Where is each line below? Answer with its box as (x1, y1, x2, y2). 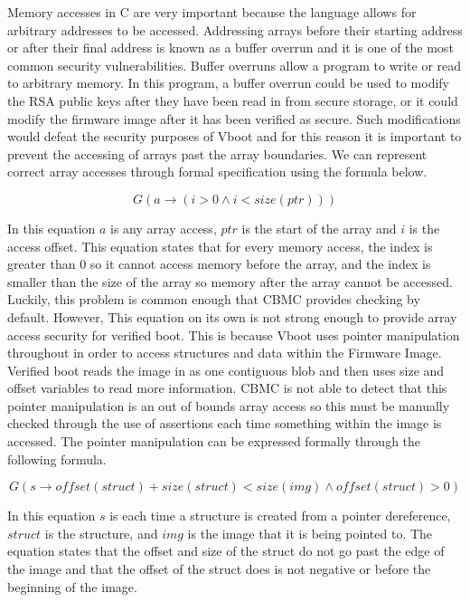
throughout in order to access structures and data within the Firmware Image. (7, 343, 442, 362)
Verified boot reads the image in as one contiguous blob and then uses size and (7, 360, 445, 379)
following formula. (7, 449, 107, 468)
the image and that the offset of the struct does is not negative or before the (7, 559, 431, 578)
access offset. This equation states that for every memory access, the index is (7, 236, 433, 255)
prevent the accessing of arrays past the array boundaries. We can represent (7, 144, 428, 163)
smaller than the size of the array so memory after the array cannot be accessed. (7, 272, 453, 291)
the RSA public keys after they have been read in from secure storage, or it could (7, 91, 458, 110)
